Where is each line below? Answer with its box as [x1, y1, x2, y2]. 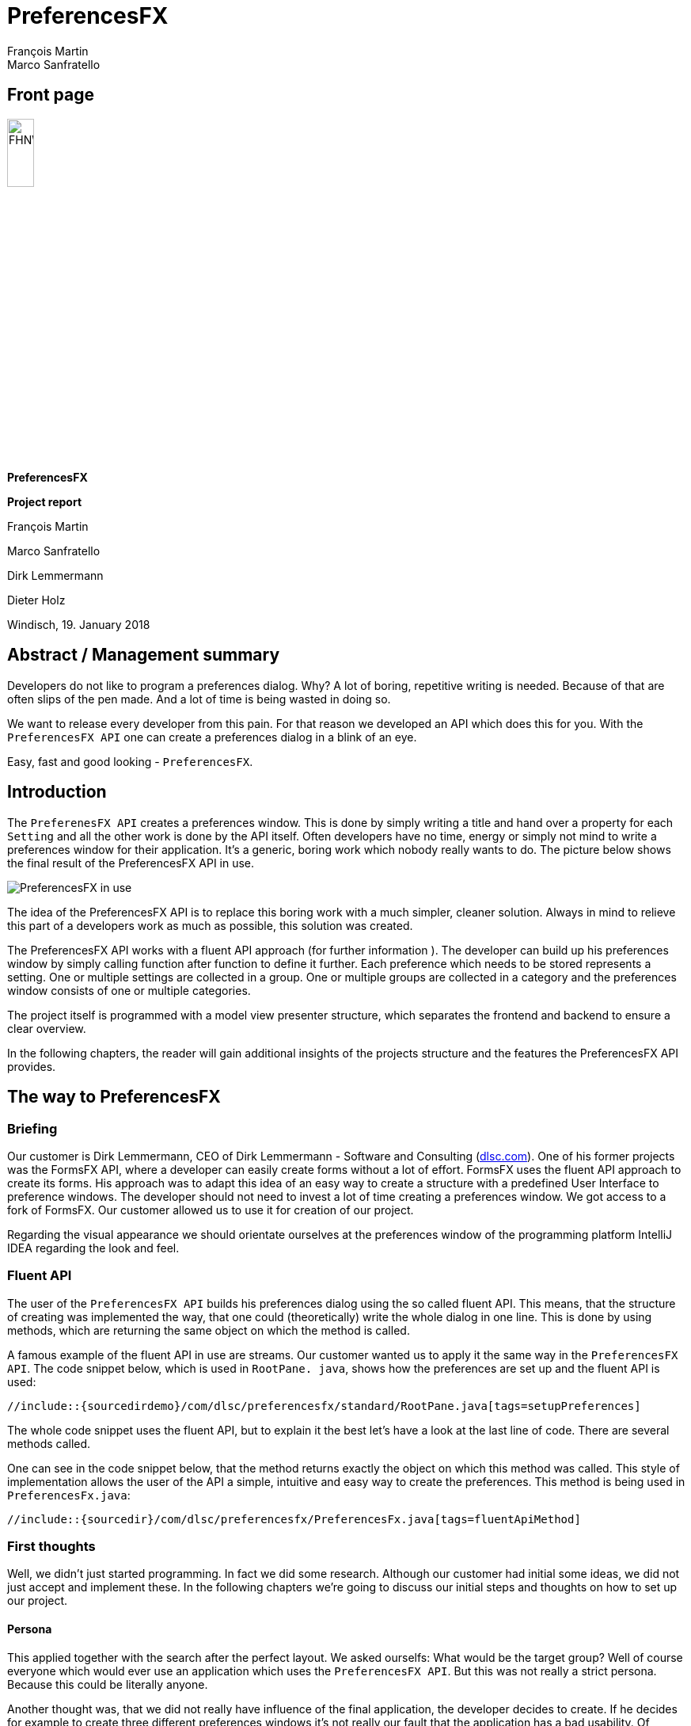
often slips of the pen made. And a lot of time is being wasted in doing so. [7, 692, 391, 706]
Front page [7, 85, 94, 105]
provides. [7, 1059, 56, 1073]
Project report [7, 494, 82, 509]
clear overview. [7, 1021, 86, 1035]
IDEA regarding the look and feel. [7, 1240, 180, 1255]
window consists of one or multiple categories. [7, 983, 251, 997]
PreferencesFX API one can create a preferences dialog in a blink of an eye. [7, 730, 417, 744]
